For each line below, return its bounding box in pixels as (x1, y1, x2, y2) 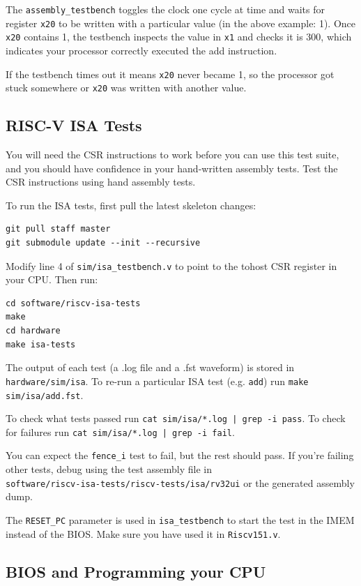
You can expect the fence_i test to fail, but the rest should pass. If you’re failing (6, 448, 354, 463)
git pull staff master (6, 224, 111, 234)
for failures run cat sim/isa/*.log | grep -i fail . (6, 424, 235, 439)
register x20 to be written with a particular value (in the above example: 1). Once (6, 15, 356, 30)
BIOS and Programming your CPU (6, 560, 266, 582)
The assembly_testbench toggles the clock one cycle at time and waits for (6, 2, 325, 16)
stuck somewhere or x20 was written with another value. (6, 80, 247, 95)
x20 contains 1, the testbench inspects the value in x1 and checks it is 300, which (6, 29, 352, 44)
